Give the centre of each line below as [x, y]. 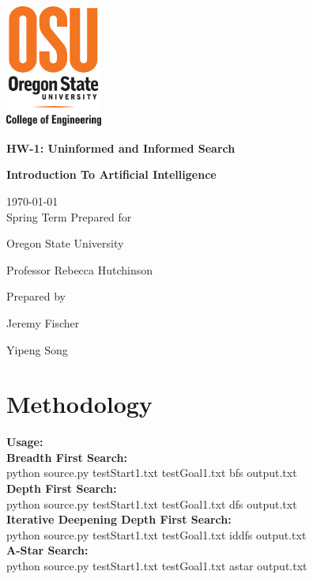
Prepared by [36, 296]
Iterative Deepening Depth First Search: [119, 519]
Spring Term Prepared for [69, 216]
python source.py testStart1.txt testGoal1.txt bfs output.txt [152, 473]
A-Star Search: [47, 550]
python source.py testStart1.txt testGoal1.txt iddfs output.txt [156, 534]
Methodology [79, 404]
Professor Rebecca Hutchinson [80, 269]
